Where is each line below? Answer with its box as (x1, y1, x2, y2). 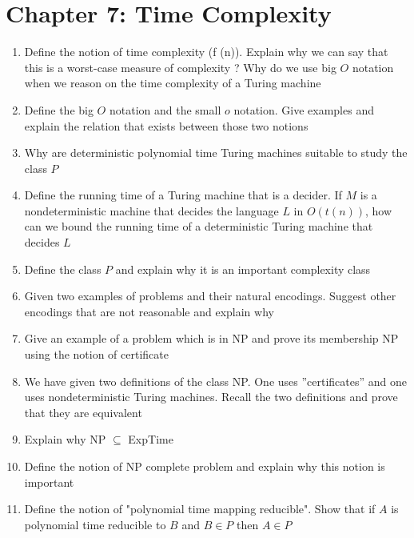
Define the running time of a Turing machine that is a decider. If (24, 187, 342, 203)
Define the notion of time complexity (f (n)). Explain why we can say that (24, 43, 388, 60)
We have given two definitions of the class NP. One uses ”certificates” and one (24, 372, 407, 389)
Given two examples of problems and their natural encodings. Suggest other (24, 287, 396, 304)
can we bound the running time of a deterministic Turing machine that (24, 218, 373, 235)
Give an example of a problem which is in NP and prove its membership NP (24, 330, 399, 347)
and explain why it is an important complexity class (115, 260, 371, 277)
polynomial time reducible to (24, 516, 166, 532)
